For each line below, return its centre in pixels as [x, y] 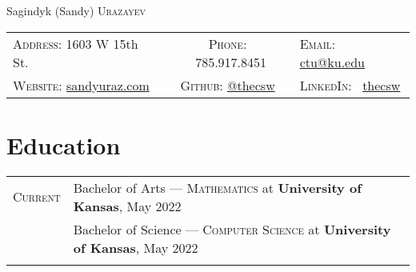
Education [64, 144]
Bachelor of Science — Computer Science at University [232, 229]
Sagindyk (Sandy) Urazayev [76, 10]
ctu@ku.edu [332, 62]
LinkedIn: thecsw [350, 85]
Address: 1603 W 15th [76, 43]
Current [37, 197]
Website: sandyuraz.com [81, 85]
